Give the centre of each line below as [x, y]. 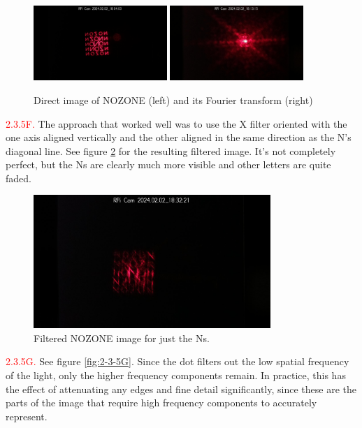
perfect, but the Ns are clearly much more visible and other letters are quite [168, 164]
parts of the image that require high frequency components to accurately [161, 403]
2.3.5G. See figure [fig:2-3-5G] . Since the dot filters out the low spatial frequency [178, 361]
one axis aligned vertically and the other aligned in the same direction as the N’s [179, 137]
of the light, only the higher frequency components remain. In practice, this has [176, 375]
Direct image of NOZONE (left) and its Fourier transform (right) [173, 99]
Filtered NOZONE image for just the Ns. [122, 338]
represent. [27, 416]
